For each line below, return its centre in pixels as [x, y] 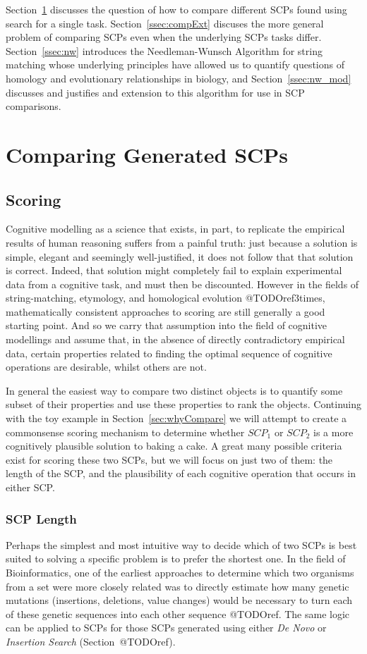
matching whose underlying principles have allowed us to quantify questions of [175, 64]
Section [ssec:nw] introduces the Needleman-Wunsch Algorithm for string [164, 50]
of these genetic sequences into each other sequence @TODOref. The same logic [178, 613]
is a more [333, 432]
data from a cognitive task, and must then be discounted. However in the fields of [182, 284]
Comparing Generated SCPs [147, 154]
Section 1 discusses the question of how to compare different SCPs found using [176, 9]
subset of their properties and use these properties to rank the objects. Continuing [184, 404]
